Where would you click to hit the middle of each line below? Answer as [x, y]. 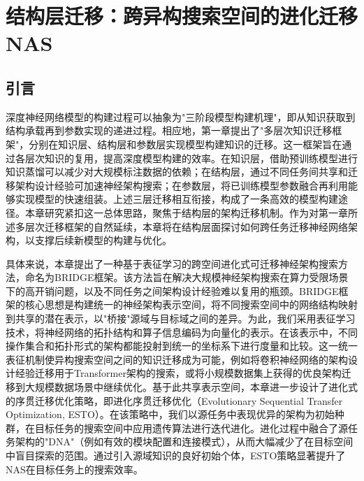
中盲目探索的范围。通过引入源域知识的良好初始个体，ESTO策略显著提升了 [176, 455]
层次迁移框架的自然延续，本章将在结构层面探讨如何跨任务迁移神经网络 [186, 226]
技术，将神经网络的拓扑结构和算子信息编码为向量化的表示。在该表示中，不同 [182, 332]
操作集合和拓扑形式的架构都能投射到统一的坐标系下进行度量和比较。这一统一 [182, 346]
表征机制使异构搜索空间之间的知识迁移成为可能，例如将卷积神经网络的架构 [177, 359]
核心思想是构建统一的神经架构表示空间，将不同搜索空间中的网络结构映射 [191, 304]
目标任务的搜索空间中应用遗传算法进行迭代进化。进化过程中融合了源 [191, 428]
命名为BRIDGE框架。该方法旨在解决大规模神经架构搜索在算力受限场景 [187, 277]
